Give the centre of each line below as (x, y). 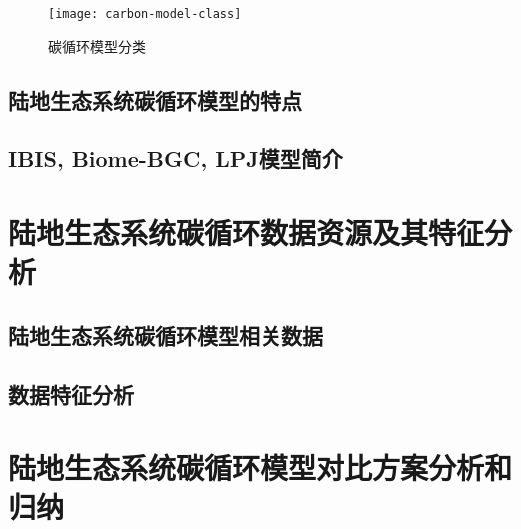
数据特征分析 (71, 393)
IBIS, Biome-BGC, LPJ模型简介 (175, 158)
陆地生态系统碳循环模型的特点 (155, 99)
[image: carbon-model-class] (145, 14)
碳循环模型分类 (97, 45)
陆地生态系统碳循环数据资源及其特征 (246, 232)
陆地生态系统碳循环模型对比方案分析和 (260, 467)
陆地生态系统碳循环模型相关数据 (165, 334)
